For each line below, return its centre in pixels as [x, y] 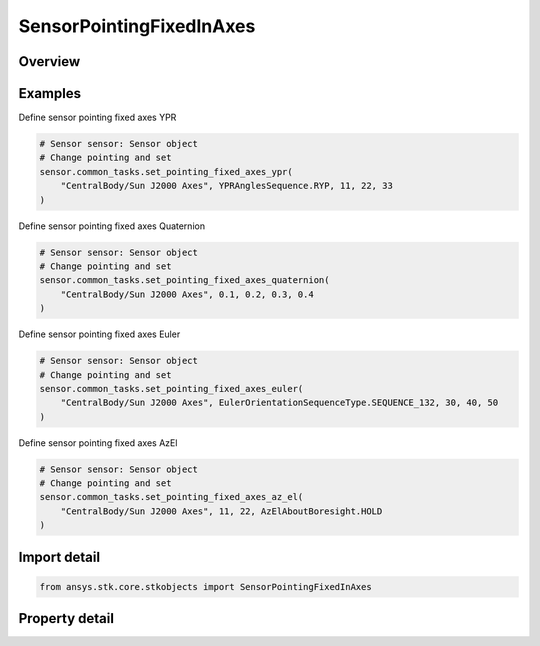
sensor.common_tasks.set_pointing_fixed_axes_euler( [171, 388]
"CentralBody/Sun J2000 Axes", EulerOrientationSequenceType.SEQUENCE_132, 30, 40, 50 [279, 403]
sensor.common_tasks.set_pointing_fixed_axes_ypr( [166, 171]
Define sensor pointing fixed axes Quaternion [111, 226]
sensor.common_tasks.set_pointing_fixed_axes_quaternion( [184, 280]
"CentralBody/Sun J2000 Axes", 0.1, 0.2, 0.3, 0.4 [187, 294]
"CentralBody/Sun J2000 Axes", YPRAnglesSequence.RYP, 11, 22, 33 [227, 186]
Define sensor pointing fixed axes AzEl [98, 442]
